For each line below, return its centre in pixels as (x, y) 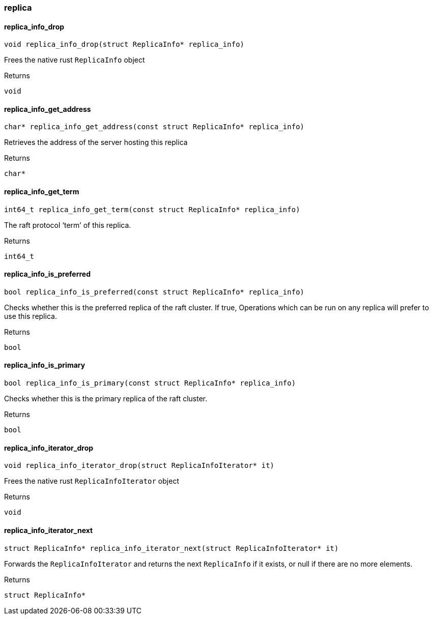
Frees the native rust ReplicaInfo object (75, 60)
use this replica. (31, 316)
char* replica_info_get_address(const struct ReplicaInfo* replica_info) (154, 127)
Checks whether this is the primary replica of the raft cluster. (106, 399)
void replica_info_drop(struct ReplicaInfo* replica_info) (124, 45)
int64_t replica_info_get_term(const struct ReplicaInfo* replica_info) (152, 209)
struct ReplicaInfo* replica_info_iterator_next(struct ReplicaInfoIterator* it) (171, 548)
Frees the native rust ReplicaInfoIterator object (92, 481)
